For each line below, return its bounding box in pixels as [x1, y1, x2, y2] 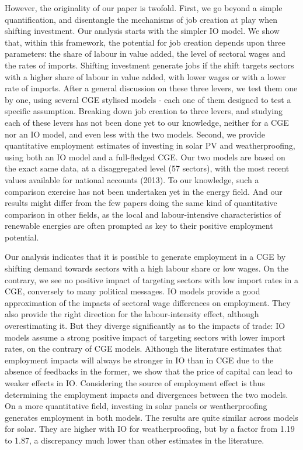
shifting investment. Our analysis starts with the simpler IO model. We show [5, 25, 280, 37]
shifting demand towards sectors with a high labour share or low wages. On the [5, 262, 288, 274]
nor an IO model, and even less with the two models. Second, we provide [5, 128, 265, 140]
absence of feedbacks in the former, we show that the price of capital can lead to [5, 365, 292, 377]
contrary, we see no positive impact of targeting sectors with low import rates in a [5, 273, 299, 286]
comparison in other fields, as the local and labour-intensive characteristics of [5, 208, 281, 220]
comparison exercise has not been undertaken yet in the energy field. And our [5, 185, 283, 197]
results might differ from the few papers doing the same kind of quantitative [5, 197, 277, 209]
